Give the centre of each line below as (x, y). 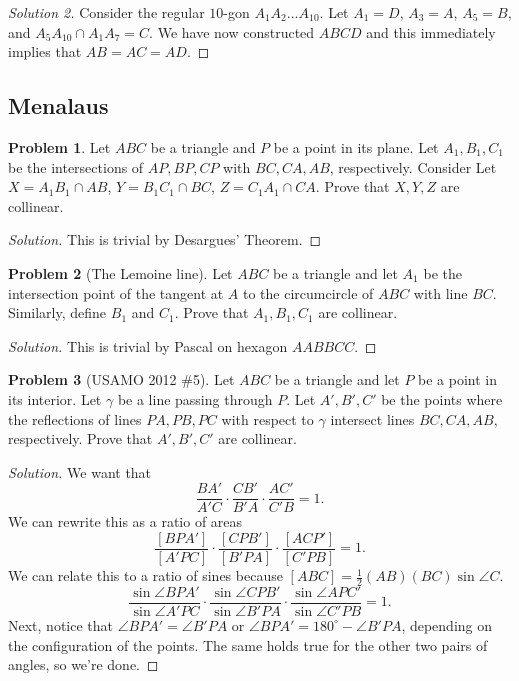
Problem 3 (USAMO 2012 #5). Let (121, 379)
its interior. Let (55, 398)
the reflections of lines (75, 418)
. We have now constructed (232, 31)
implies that (45, 51)
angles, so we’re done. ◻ (83, 664)
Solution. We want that (80, 471)
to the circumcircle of (308, 292)
